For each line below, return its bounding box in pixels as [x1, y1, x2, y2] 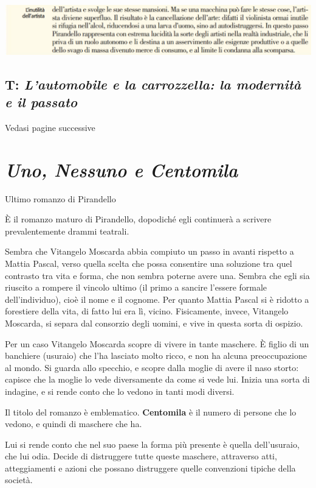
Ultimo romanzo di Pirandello [5, 192, 116, 205]
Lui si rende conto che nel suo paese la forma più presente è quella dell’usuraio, [5, 437, 300, 450]
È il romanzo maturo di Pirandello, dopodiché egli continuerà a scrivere [5, 213, 272, 225]
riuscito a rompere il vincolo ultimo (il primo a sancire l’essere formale [5, 281, 267, 294]
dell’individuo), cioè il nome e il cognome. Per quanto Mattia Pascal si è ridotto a [5, 292, 309, 305]
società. [5, 473, 33, 486]
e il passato [5, 93, 78, 111]
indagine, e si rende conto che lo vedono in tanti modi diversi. [5, 384, 235, 397]
